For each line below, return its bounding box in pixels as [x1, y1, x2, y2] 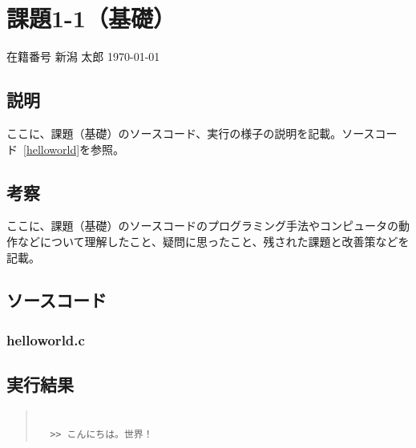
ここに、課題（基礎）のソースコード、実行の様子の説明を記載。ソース [6, 124, 375, 141]
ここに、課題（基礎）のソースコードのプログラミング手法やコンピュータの [6, 217, 398, 234]
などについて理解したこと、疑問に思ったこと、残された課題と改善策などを [17, 232, 410, 249]
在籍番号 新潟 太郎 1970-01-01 [6, 48, 160, 65]
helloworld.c [6, 329, 85, 349]
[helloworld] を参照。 [23, 140, 125, 157]
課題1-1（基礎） [6, 2, 176, 34]
